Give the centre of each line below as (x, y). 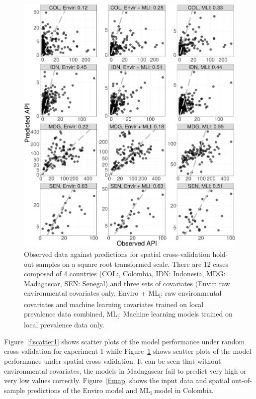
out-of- (242, 380)
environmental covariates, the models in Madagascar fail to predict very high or (125, 370)
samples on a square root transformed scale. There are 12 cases (132, 264)
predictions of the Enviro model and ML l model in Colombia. (120, 391)
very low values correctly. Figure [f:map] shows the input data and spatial (117, 380)
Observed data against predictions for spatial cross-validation (117, 254)
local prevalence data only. (64, 325)
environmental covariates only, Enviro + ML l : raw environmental (123, 294)
